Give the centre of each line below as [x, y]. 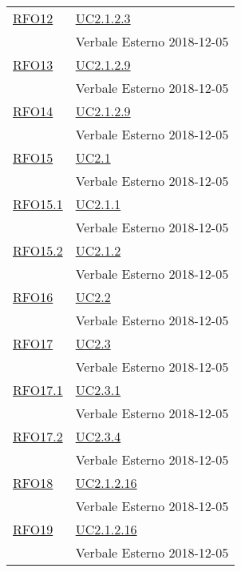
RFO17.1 [38, 390]
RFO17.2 [38, 436]
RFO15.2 [38, 250]
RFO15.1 [38, 204]
